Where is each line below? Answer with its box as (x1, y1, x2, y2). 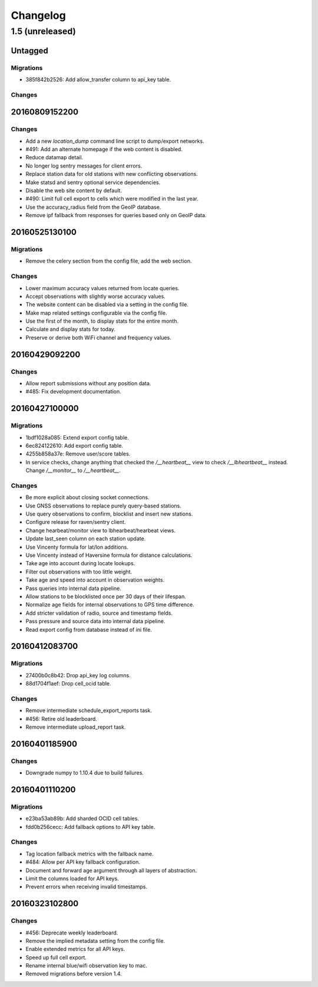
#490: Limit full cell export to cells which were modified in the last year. (25, 195, 199, 202)
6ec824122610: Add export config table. (25, 442, 124, 449)
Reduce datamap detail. (25, 154, 84, 161)
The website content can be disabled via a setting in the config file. (25, 301, 188, 308)
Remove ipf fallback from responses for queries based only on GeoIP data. (25, 212, 207, 219)
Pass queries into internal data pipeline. (25, 585, 122, 592)
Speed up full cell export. (25, 953, 87, 961)
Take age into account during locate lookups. (25, 560, 135, 567)
